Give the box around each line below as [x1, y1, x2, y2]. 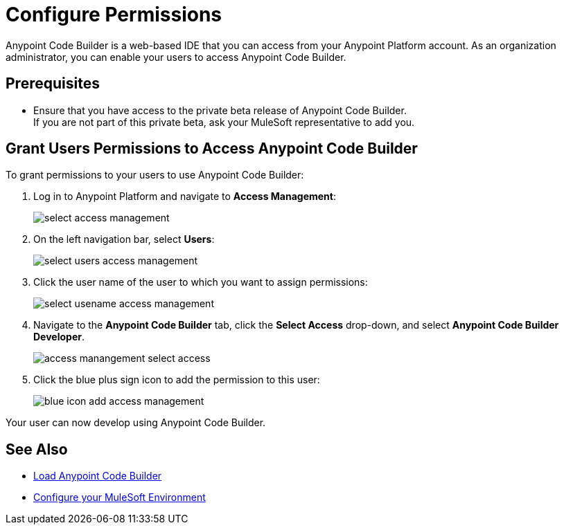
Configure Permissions [6, 3, 222, 26]
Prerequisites [6, 75, 100, 93]
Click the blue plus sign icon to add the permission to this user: [33, 374, 320, 386]
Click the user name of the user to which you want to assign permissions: [33, 276, 368, 289]
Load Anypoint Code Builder [33, 470, 162, 482]
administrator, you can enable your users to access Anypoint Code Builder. [6, 51, 346, 63]
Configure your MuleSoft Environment [33, 491, 206, 504]
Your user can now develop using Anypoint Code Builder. [6, 417, 266, 429]
